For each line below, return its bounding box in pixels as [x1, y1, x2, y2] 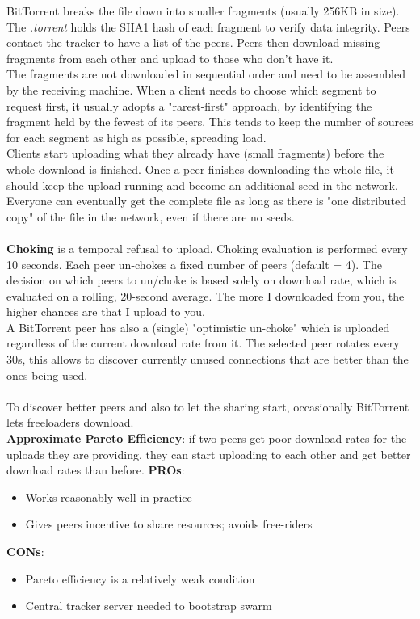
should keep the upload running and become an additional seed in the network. [6, 176, 398, 193]
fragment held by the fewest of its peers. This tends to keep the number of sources [6, 113, 414, 130]
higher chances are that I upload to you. [6, 303, 205, 320]
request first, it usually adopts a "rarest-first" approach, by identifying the [6, 97, 372, 114]
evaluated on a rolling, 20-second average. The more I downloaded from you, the [6, 287, 405, 304]
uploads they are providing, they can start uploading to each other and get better [6, 445, 411, 462]
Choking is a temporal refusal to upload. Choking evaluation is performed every [6, 239, 408, 256]
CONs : [6, 543, 44, 559]
